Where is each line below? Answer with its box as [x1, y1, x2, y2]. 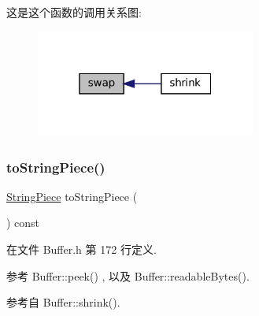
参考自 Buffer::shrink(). [6, 294, 120, 310]
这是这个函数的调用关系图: [6, 4, 142, 20]
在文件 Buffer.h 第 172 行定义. [6, 241, 157, 258]
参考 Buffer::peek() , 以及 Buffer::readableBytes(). [6, 267, 250, 284]
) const [6, 214, 40, 231]
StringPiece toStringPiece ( [6, 188, 138, 204]
